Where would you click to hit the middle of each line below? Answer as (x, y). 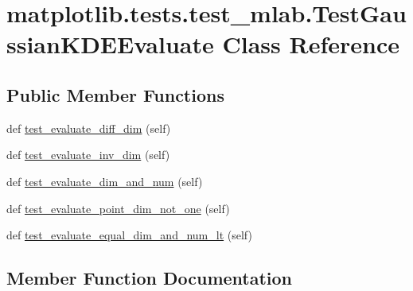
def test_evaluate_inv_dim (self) (88, 155)
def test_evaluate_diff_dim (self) (89, 128)
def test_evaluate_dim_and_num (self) (105, 181)
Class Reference (311, 44)
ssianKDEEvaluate (110, 44)
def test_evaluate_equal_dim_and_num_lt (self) (129, 235)
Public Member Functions (115, 94)
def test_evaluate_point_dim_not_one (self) (118, 208)
